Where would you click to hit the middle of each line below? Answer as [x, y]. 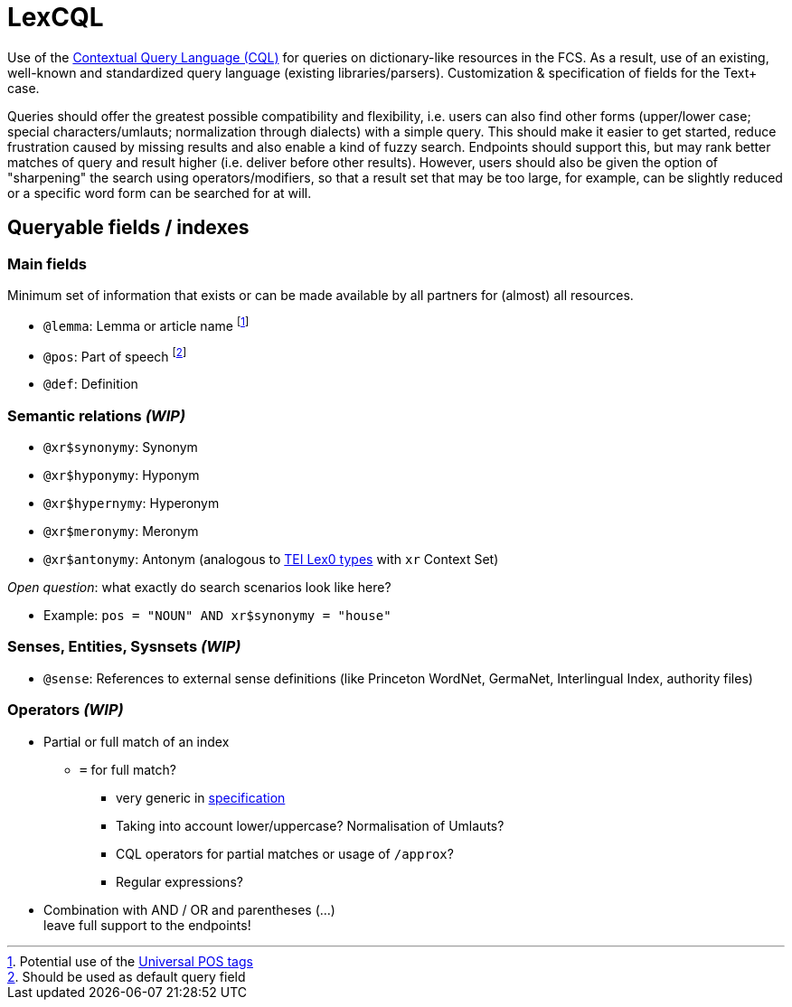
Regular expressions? [179, 881]
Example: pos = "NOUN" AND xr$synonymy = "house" [217, 616]
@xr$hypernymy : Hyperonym [132, 504]
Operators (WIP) [66, 710]
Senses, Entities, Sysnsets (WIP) [124, 647]
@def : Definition [91, 384]
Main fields [47, 264]
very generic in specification [201, 797]
